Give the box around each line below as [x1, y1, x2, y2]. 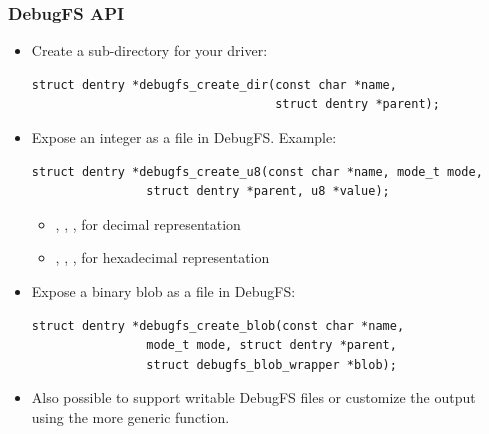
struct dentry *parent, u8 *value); [146, 184, 390, 199]
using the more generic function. [31, 406, 230, 427]
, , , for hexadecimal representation [55, 247, 270, 268]
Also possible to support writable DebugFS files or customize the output [31, 387, 476, 408]
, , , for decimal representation [55, 213, 241, 234]
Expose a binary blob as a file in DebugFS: [31, 280, 296, 301]
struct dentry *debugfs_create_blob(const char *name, [31, 318, 405, 333]
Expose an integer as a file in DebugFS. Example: [31, 127, 337, 147]
